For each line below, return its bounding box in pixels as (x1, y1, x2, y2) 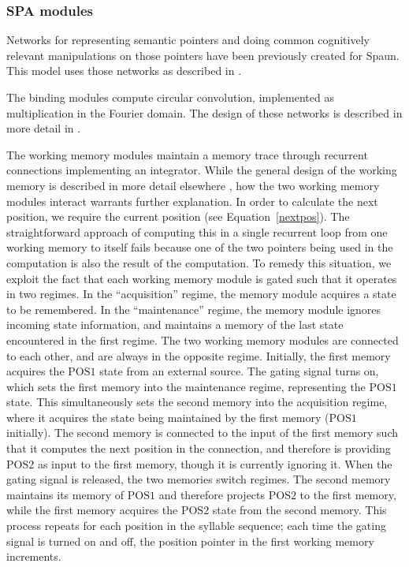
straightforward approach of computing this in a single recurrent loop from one (6, 223, 388, 240)
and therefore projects (158, 486, 266, 502)
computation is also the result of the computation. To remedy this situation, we (6, 254, 392, 270)
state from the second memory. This (212, 502, 387, 518)
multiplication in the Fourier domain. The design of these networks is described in (6, 104, 403, 121)
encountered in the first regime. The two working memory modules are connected (6, 331, 399, 348)
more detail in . (6, 120, 81, 136)
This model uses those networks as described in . (6, 62, 242, 79)
